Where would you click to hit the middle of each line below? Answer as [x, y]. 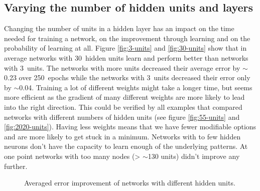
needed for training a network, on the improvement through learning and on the [127, 38]
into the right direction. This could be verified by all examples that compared [123, 107]
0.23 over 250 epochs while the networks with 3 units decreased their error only [127, 77]
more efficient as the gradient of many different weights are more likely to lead [124, 97]
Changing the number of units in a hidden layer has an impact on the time [119, 28]
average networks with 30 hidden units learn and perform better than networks [126, 57]
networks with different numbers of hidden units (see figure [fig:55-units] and [122, 117]
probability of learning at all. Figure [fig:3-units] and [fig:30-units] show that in [125, 48]
